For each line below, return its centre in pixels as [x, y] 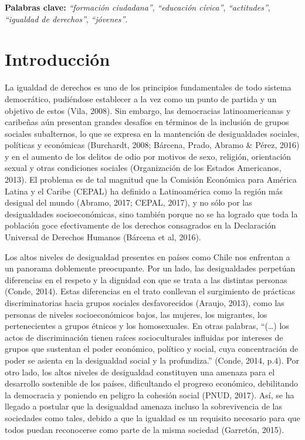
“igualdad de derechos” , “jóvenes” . [66, 19]
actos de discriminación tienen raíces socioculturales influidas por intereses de [144, 337]
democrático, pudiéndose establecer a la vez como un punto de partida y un [141, 98]
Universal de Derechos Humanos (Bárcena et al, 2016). [103, 237]
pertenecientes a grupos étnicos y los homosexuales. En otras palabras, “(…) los [147, 326]
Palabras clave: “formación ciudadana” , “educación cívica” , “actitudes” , [138, 7]
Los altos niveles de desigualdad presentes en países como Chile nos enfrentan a [148, 256]
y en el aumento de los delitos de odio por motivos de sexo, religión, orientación [148, 156]
